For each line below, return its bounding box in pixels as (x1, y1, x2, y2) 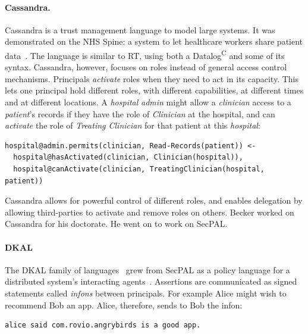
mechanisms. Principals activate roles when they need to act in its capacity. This (5, 72, 298, 85)
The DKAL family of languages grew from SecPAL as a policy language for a (5, 263, 290, 276)
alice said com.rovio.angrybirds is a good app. (5, 321, 201, 330)
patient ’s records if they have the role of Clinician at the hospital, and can (5, 107, 275, 120)
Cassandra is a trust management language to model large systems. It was (5, 23, 275, 36)
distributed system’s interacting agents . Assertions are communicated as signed (5, 275, 297, 288)
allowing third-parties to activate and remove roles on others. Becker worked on (5, 205, 294, 218)
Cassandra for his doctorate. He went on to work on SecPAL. (5, 217, 228, 230)
